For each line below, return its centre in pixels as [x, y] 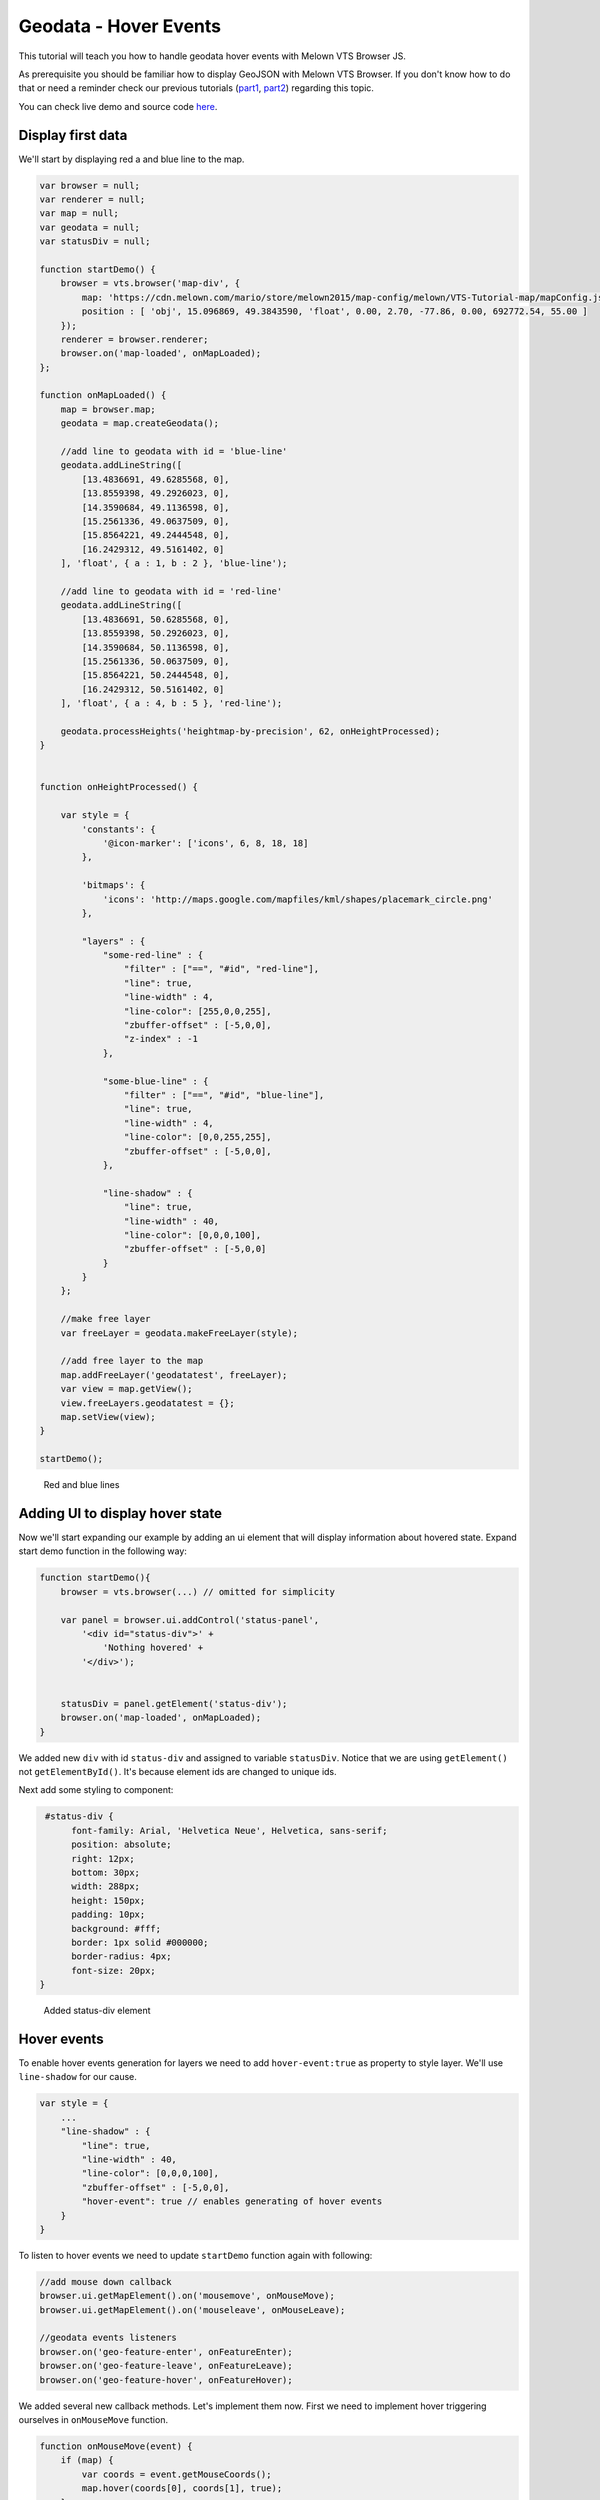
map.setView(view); [108, 1416]
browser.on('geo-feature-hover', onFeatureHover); [166, 2379]
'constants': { [119, 829]
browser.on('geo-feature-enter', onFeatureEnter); [166, 2351]
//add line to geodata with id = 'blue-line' [174, 451]
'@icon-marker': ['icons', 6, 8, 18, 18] [205, 843]
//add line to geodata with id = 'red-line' [171, 591]
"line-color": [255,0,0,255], [197, 1011]
